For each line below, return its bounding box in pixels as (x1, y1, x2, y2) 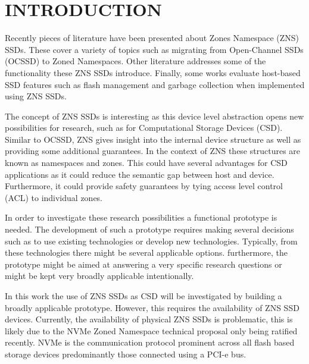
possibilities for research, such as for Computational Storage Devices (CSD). (5, 121, 283, 134)
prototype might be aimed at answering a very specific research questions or (5, 258, 282, 270)
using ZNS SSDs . (5, 90, 67, 102)
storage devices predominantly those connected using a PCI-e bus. (5, 347, 246, 360)
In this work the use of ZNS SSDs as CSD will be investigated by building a (5, 290, 282, 302)
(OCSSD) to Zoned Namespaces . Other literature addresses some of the (5, 55, 266, 67)
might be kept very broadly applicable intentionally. (5, 269, 194, 282)
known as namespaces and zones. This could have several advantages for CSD (5, 156, 288, 169)
